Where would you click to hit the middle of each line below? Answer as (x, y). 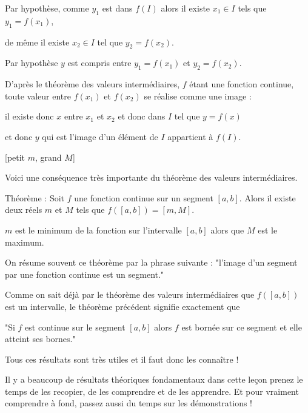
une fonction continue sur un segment (144, 197)
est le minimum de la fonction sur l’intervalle (98, 230)
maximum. (25, 242)
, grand (49, 157)
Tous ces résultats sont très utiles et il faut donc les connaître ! (122, 359)
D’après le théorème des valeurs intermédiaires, (92, 84)
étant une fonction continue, (242, 84)
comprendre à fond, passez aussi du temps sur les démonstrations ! (129, 403)
